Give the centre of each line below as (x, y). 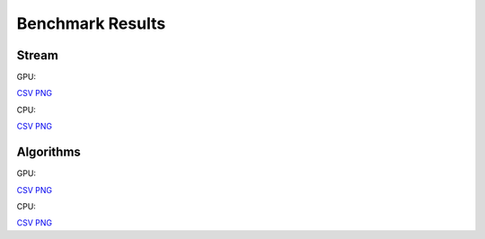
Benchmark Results (91, 23)
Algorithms (48, 152)
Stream (37, 55)
